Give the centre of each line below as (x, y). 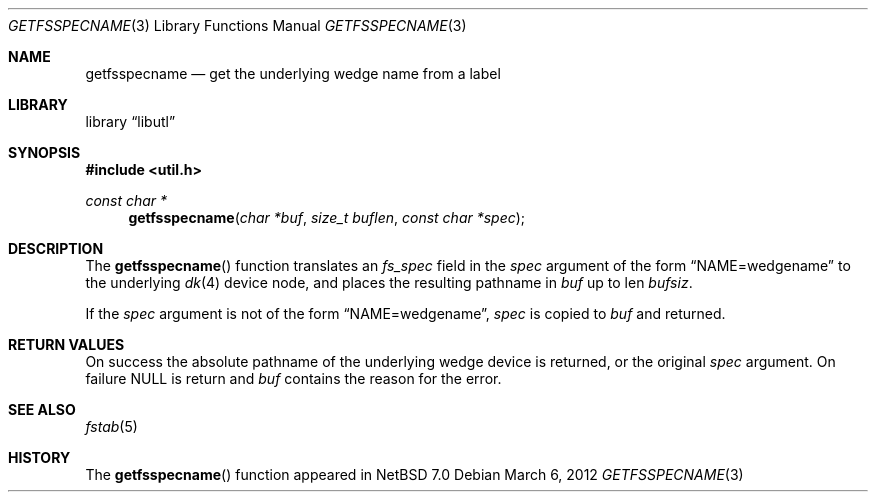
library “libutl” (130, 121)
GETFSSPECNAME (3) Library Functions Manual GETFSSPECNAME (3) (237, 25)
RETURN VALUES (66, 344)
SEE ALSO (42, 409)
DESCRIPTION (56, 248)
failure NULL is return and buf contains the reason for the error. (293, 378)
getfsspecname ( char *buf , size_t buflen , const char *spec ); (327, 217)
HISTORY (39, 457)
